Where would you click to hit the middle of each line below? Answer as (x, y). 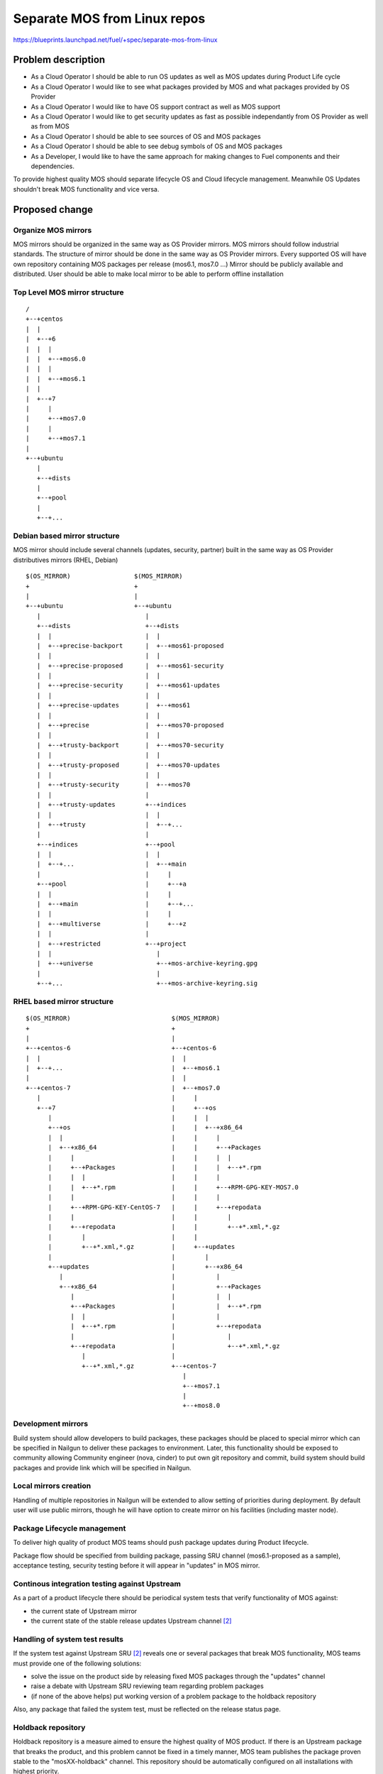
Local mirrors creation (52, 1486)
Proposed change (53, 209)
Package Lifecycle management (70, 1528)
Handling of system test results (68, 1639)
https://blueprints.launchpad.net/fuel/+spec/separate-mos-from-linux (115, 40)
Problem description (59, 60)
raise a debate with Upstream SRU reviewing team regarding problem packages (147, 1686)
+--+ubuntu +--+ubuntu (99, 606)
